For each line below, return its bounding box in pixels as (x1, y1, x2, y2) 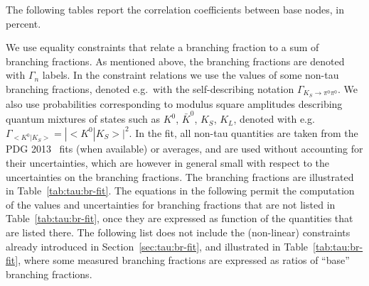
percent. (6, 16, 41, 31)
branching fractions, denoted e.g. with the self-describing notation (6, 81, 294, 96)
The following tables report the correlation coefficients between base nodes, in (6, 2, 345, 16)
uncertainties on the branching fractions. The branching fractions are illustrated (6, 169, 354, 184)
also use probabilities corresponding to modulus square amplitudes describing (6, 96, 343, 111)
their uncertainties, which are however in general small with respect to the (6, 155, 330, 170)
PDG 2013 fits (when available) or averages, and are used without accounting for (6, 141, 363, 156)
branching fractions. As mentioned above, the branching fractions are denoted (6, 53, 345, 68)
